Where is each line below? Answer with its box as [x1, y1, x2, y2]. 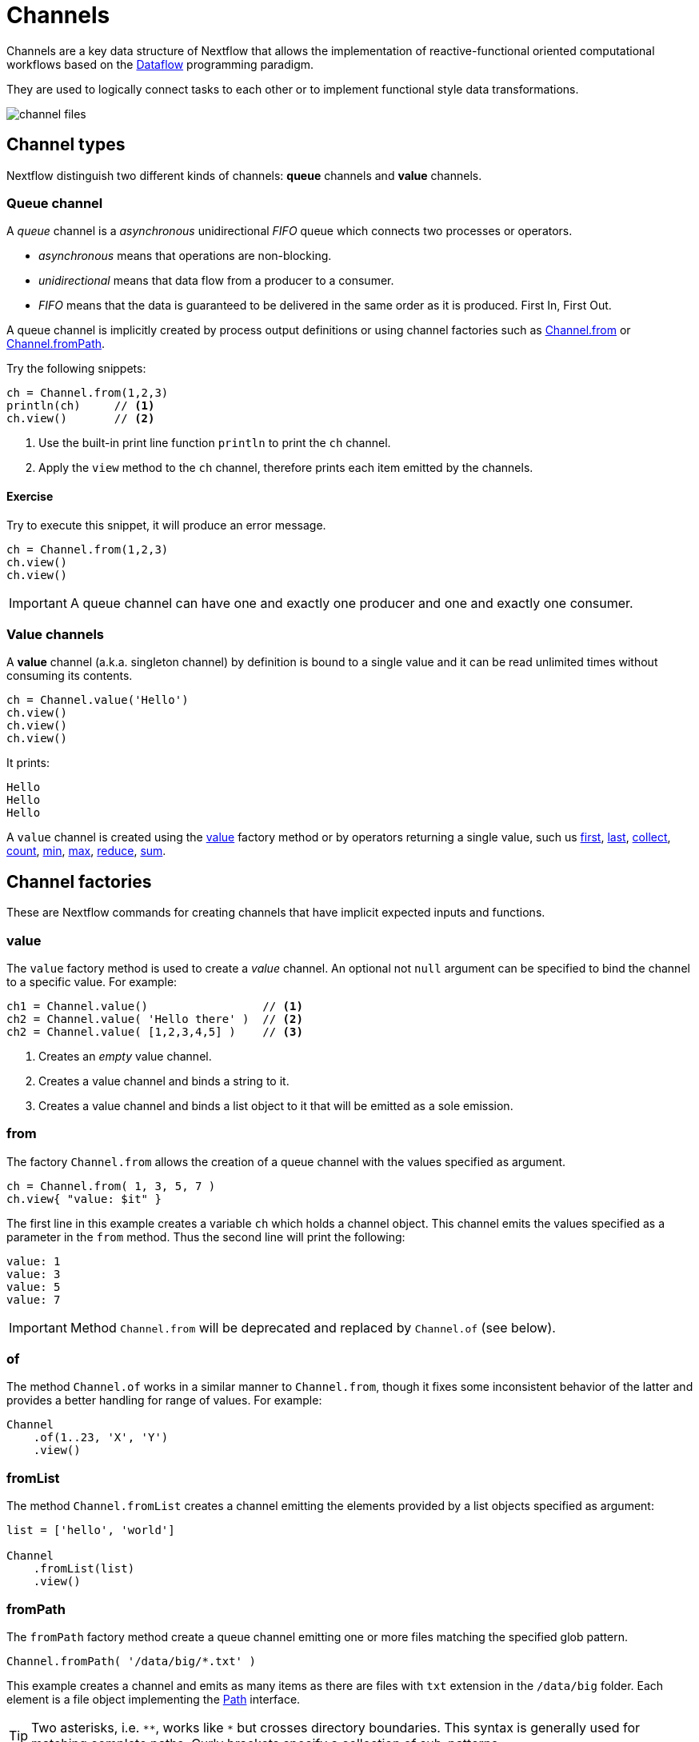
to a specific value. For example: [6, 974, 178, 989]
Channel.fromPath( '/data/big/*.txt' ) [6, 1654, 256, 1668]
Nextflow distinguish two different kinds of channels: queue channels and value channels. [6, 168, 482, 182]
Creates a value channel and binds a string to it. [38, 1073, 290, 1088]
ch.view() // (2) [6, 412, 155, 426]
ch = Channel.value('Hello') [6, 693, 189, 707]
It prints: [6, 756, 50, 770]
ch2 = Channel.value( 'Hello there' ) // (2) [6, 1012, 303, 1025]
